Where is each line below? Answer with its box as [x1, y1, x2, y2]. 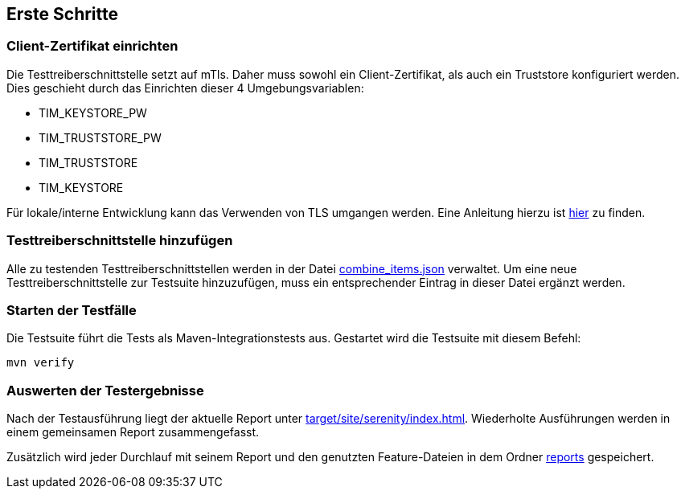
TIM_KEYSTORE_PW [39, 105, 147, 120]
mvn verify [6, 356, 75, 370]
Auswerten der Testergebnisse [6, 382, 204, 399]
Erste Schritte [6, 4, 119, 24]
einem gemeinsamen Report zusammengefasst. [6, 425, 260, 440]
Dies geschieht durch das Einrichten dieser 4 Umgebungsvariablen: [6, 80, 364, 95]
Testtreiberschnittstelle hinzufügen [6, 232, 233, 249]
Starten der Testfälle [6, 301, 137, 318]
